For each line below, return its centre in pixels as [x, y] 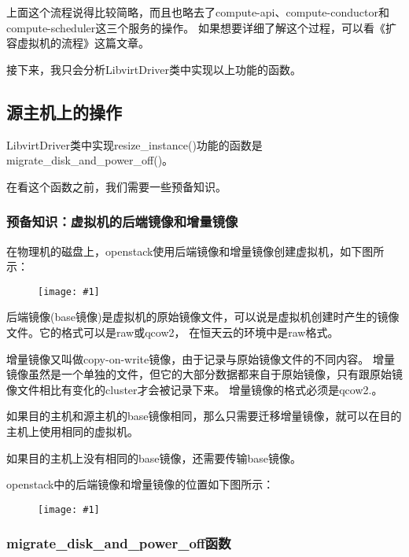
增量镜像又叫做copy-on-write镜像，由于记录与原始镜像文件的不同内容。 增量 [201, 358]
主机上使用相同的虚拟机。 [72, 431]
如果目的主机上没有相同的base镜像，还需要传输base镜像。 [154, 457]
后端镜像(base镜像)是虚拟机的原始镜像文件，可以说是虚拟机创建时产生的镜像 [203, 317]
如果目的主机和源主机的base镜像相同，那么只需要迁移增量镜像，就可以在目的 [204, 416]
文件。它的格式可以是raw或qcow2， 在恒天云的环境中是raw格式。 [173, 332]
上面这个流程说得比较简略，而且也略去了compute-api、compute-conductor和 [198, 12]
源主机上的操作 [64, 111]
